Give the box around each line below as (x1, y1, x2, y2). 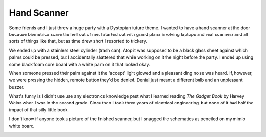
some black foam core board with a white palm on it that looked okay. (9, 61, 150, 67)
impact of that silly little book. (9, 106, 69, 113)
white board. (9, 123, 35, 129)
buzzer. (9, 84, 25, 90)
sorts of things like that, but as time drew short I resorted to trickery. (9, 38, 148, 44)
